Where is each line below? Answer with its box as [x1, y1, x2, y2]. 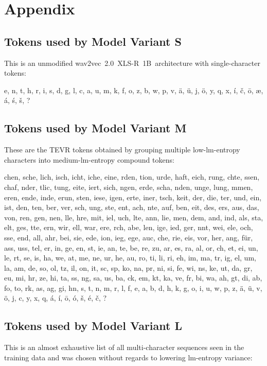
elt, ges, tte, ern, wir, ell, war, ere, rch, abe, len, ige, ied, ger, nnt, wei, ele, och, [4, 222, 253, 233]
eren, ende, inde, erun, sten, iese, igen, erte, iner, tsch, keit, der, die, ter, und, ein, [4, 191, 262, 202]
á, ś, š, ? [4, 95, 30, 106]
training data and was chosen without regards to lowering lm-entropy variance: [4, 352, 253, 362]
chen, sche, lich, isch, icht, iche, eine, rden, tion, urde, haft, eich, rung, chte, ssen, [4, 171, 260, 182]
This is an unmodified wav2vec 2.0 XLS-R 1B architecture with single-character [4, 57, 260, 68]
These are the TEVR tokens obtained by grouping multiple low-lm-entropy [4, 144, 240, 155]
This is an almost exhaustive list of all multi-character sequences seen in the [4, 342, 244, 353]
